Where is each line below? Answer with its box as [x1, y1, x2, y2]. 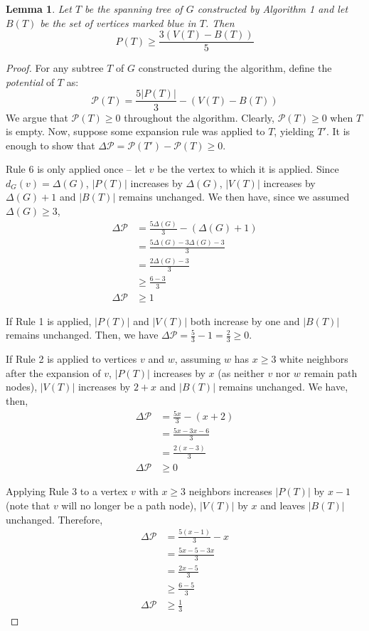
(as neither [218, 365, 264, 380]
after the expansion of [6, 365, 101, 380]
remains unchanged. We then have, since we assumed [118, 189, 350, 204]
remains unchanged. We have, [218, 379, 348, 394]
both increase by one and [190, 313, 300, 328]
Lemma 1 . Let [6, 1, 72, 16]
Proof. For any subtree [6, 60, 104, 75]
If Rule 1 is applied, [6, 313, 92, 328]
